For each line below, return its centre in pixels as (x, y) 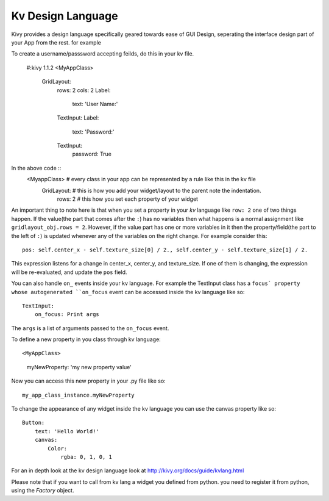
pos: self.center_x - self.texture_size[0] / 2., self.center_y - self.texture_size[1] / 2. (165, 250)
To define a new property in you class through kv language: (86, 339)
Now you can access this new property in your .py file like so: (88, 381)
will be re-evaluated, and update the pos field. (69, 272)
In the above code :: (36, 168)
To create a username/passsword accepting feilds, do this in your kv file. (103, 54)
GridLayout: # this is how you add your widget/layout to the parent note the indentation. (151, 190)
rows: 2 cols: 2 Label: (84, 90)
